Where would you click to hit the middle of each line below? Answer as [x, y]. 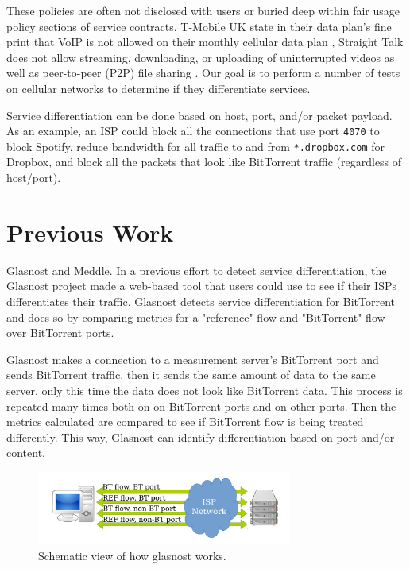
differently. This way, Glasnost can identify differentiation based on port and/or [201, 437]
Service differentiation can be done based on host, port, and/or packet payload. [199, 115]
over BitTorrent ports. [60, 333]
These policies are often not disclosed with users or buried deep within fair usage [203, 10]
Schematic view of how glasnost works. [132, 555]
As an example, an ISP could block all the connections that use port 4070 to [193, 131]
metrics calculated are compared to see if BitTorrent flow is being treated [185, 422]
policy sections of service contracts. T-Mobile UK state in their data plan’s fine [199, 26]
